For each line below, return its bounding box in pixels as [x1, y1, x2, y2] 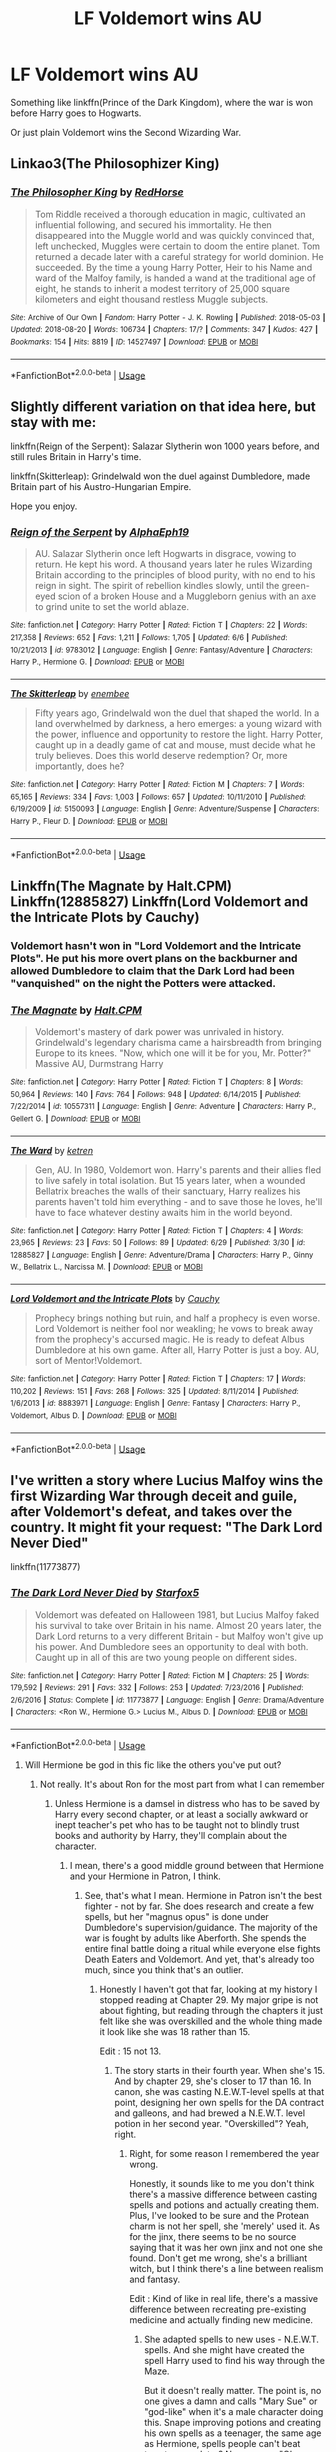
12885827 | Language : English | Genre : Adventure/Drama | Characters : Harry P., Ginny [10, 1250, 314, 1260]
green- [281, 580, 310, 592]
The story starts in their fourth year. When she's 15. [114, 2064, 325, 2076]
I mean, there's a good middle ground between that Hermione [69, 1859, 325, 1871]
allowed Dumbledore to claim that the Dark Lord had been [10, 963, 295, 977]
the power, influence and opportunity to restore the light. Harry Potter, [34, 728, 323, 740]
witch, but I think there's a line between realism [129, 2262, 324, 2274]
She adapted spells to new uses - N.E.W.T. [144, 2333, 320, 2345]
